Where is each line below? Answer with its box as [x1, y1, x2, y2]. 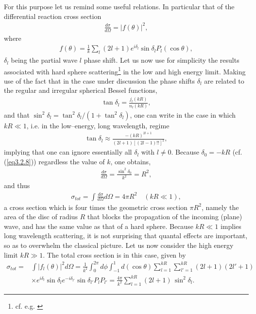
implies [220, 221, 241, 231]
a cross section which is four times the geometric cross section [4, 202, 188, 212]
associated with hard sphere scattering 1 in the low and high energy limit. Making [4, 65, 246, 76]
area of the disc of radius [4, 211, 78, 222]
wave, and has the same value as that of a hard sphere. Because [4, 221, 193, 231]
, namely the [201, 202, 239, 212]
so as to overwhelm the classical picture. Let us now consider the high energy [4, 240, 234, 250]
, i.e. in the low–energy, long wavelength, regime [26, 120, 170, 130]
